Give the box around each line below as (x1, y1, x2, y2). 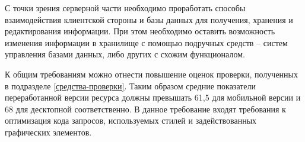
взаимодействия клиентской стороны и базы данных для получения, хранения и (5, 13, 293, 25)
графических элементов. (5, 125, 92, 138)
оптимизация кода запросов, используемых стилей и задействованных (5, 114, 257, 127)
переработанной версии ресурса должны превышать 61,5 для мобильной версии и (5, 91, 301, 104)
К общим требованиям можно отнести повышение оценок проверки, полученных (5, 67, 298, 80)
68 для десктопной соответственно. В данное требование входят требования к (5, 102, 286, 115)
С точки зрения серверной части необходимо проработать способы (5, 2, 246, 14)
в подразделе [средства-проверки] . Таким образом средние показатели (5, 79, 256, 92)
